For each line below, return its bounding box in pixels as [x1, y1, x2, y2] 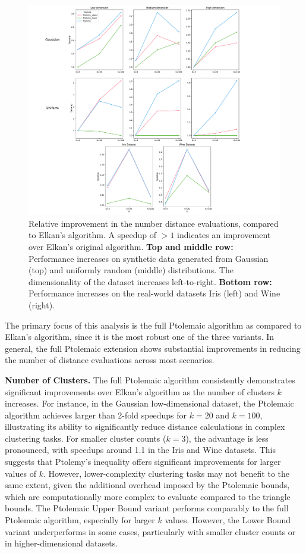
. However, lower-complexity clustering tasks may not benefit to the [43, 467, 289, 479]
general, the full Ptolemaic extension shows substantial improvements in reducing [5, 342, 301, 354]
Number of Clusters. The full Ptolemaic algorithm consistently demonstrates [5, 373, 295, 386]
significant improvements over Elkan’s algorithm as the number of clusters [5, 385, 275, 398]
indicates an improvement [177, 229, 271, 241]
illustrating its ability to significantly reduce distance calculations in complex [5, 420, 285, 433]
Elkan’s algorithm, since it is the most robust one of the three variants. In [5, 330, 275, 343]
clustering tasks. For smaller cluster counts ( [5, 432, 166, 444]
